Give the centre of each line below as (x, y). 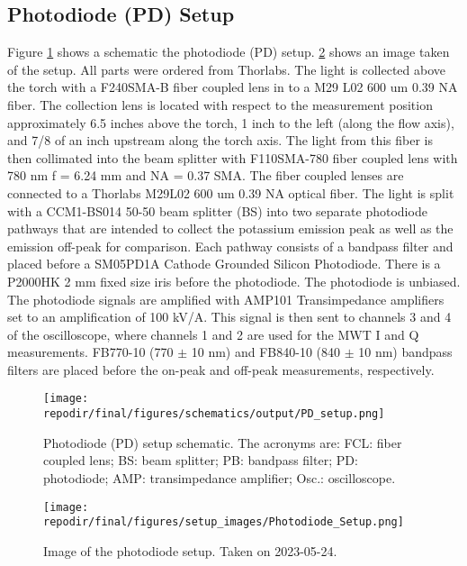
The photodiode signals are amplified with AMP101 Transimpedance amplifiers (226, 299)
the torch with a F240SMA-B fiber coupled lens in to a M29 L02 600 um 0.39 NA (233, 87)
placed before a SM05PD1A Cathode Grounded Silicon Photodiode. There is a (224, 264)
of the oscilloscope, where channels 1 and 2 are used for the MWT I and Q (213, 334)
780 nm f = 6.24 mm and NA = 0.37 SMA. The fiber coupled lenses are (206, 175)
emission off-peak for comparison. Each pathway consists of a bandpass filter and (230, 246)
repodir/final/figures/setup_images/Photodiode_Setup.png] (224, 522)
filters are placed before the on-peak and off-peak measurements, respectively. (221, 369)
